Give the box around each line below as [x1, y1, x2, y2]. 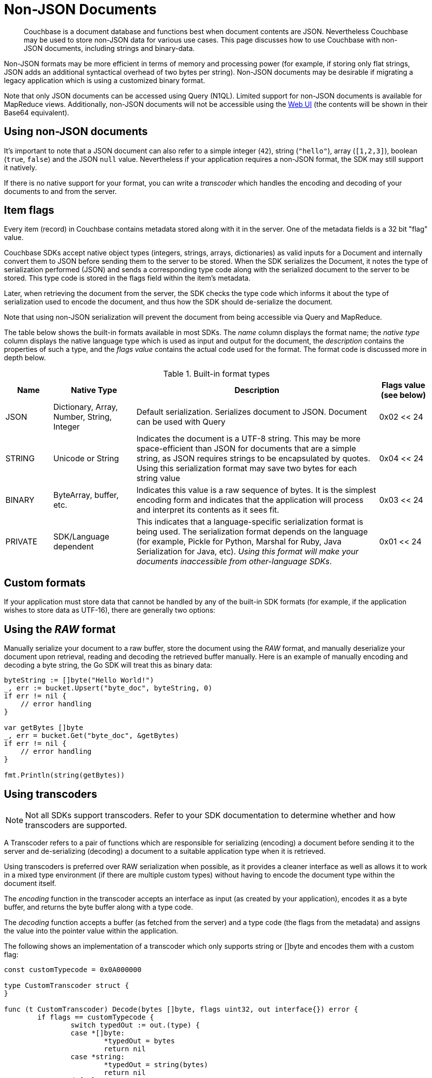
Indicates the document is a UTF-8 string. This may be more [136, 434, 361, 444]
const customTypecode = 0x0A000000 [4, 965, 142, 974]
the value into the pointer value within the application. [4, 926, 178, 935]
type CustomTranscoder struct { [4, 981, 129, 989]
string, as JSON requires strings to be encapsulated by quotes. [136, 453, 370, 464]
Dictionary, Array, [53, 402, 118, 412]
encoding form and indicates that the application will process [136, 495, 364, 505]
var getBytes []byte [4, 724, 84, 732]
